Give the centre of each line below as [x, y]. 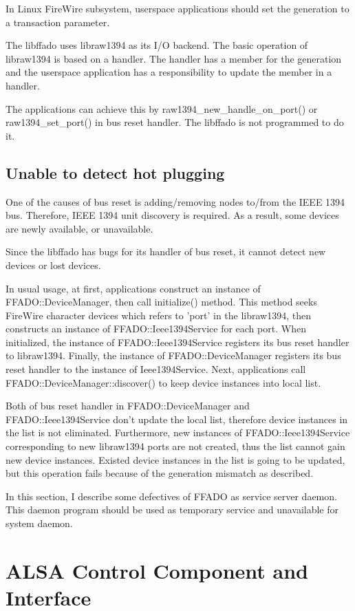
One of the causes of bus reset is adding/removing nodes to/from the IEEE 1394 [175, 201]
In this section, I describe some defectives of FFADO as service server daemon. [171, 496]
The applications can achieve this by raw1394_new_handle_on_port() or [162, 108]
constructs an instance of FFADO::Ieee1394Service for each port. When [156, 329]
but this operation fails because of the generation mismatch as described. [160, 473]
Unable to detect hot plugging [115, 172]
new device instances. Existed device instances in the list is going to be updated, [175, 459]
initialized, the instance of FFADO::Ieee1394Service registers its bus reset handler [177, 342]
